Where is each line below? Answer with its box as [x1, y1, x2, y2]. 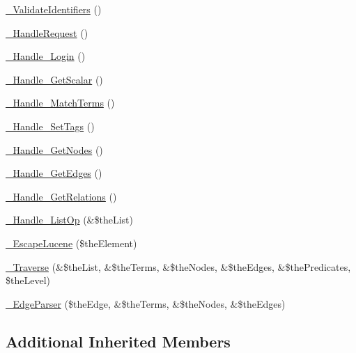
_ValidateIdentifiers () [6, 2, 102, 16]
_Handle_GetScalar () [6, 72, 103, 86]
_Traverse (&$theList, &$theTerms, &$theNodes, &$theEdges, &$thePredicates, [6, 259, 351, 274]
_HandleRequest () [6, 25, 88, 40]
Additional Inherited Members [6, 330, 231, 352]
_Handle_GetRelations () [6, 189, 117, 203]
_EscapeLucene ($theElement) [6, 235, 137, 250]
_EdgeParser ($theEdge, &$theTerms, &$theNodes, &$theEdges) [6, 296, 286, 311]
